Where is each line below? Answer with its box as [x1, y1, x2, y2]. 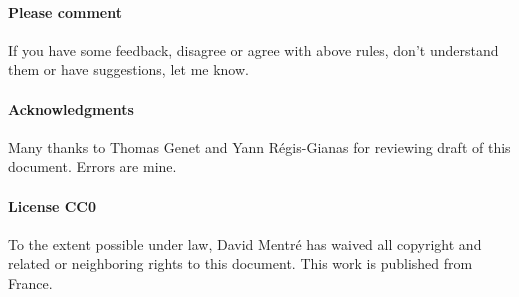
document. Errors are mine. [8, 156, 177, 177]
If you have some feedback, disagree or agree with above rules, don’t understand [8, 39, 499, 60]
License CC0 [8, 195, 97, 216]
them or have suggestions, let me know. [8, 59, 249, 80]
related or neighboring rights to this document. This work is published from [8, 253, 473, 274]
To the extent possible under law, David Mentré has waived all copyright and [8, 233, 482, 254]
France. [8, 272, 53, 293]
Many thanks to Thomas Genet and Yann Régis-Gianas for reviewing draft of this [8, 136, 511, 157]
